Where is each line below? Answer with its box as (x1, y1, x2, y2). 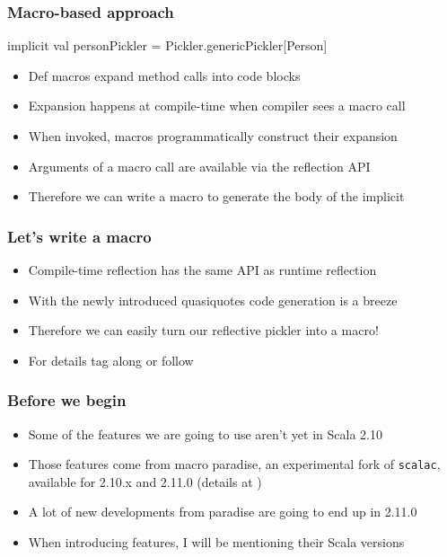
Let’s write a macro (7, 225, 152, 247)
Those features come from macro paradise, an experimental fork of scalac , (28, 455, 441, 473)
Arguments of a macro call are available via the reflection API (28, 156, 371, 175)
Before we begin (7, 389, 127, 411)
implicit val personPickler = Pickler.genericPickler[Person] (7, 36, 328, 55)
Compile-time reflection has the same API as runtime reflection (28, 261, 377, 278)
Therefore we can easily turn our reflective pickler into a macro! (28, 321, 379, 340)
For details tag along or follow (28, 350, 194, 369)
